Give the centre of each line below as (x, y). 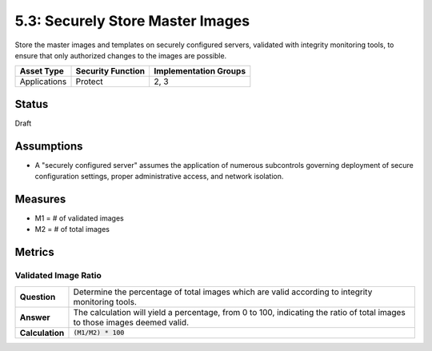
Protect (89, 82)
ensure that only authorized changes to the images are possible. (121, 55)
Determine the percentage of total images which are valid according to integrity (223, 292)
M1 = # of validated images (79, 218)
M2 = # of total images (72, 229)
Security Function (110, 71)
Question (38, 297)
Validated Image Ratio (58, 276)
